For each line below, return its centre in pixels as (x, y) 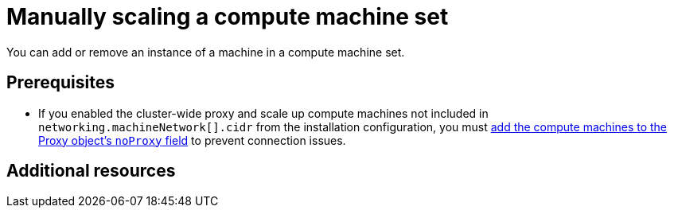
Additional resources (91, 171)
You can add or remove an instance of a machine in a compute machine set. (206, 52)
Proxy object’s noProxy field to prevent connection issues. (192, 140)
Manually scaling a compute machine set (228, 17)
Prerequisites (60, 83)
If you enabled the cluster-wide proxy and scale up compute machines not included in (263, 113)
